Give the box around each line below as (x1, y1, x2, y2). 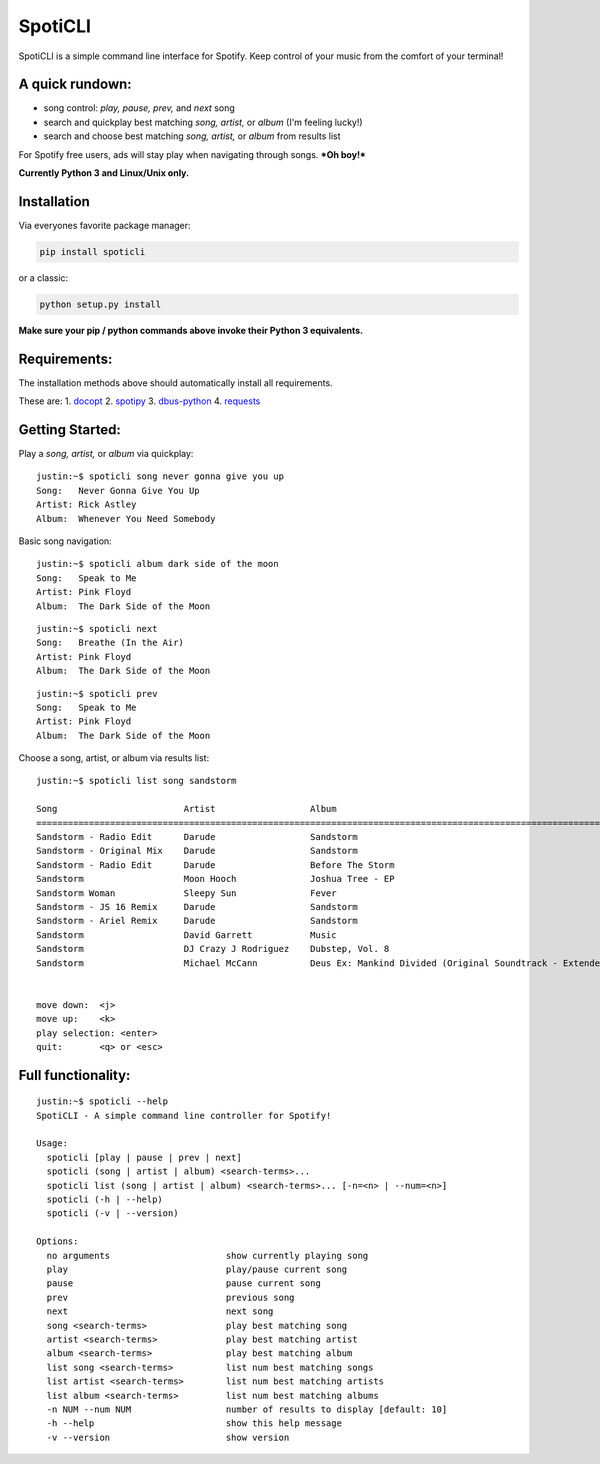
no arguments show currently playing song (46, 1250, 369, 1261)
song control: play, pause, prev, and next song (43, 102, 235, 114)
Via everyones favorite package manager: (18, 219, 191, 231)
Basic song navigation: (18, 535, 112, 547)
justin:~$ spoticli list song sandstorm (36, 775, 237, 787)
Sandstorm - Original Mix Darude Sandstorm (36, 845, 359, 857)
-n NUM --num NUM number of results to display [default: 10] (46, 1403, 448, 1415)
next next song (46, 1306, 274, 1317)
